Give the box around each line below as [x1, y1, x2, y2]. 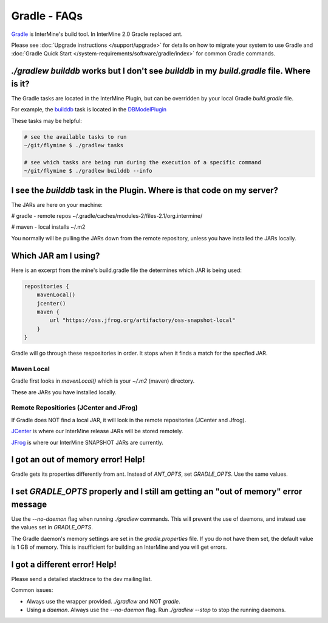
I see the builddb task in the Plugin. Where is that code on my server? [11, 185, 279, 195]
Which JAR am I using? [11, 250, 100, 261]
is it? [11, 78, 30, 89]
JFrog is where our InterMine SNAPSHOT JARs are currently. [11, 439, 164, 446]
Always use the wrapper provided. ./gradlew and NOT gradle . [26, 597, 180, 605]
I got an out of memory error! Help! [11, 454, 145, 465]
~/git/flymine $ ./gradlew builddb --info [24, 167, 152, 175]
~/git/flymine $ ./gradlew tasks [24, 142, 124, 148]
